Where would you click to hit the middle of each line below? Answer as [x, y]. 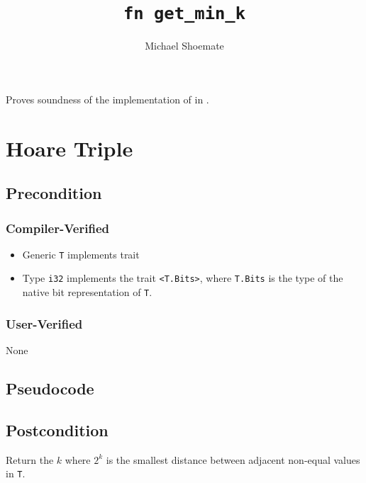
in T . [16, 473]
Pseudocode [50, 388]
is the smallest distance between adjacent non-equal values [233, 459]
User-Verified [44, 323]
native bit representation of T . [87, 292]
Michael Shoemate [184, 46]
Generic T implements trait [81, 254]
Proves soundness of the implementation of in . [107, 99]
